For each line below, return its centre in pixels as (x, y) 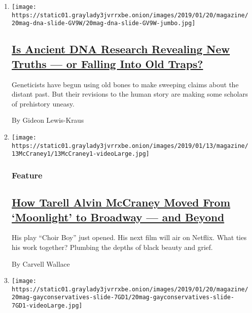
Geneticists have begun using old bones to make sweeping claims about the (125, 84)
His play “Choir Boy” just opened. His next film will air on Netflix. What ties (129, 237)
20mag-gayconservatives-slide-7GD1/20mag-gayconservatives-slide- (123, 297)
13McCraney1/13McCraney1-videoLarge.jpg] (80, 154)
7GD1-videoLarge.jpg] (47, 306)
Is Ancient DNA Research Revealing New (121, 49)
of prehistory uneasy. (43, 103)
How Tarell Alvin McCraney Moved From (121, 202)
